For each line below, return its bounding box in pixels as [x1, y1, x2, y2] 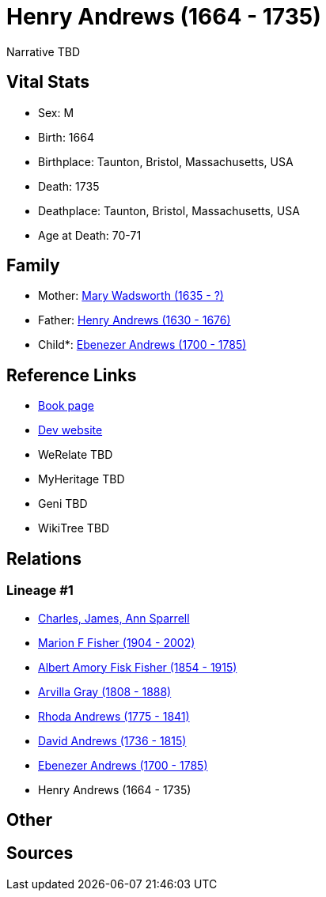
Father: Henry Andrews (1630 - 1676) [38, 313, 231, 327]
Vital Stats [6, 72, 90, 93]
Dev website [38, 423, 103, 437]
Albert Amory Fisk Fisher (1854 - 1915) [38, 660, 237, 674]
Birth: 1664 [38, 130, 94, 144]
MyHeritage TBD [38, 472, 125, 486]
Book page [38, 399, 94, 413]
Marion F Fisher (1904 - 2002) [38, 635, 195, 649]
